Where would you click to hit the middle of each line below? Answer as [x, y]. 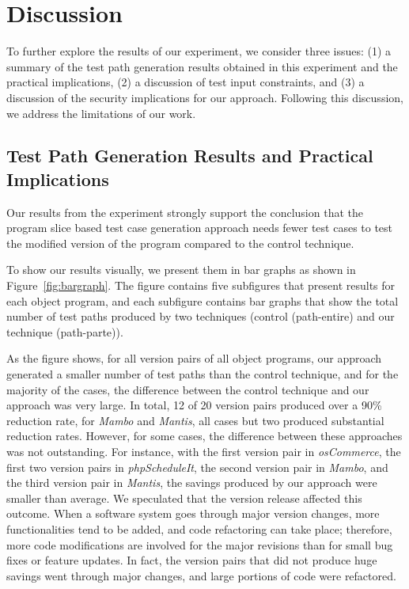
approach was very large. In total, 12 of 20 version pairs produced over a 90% [194, 405]
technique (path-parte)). [65, 331]
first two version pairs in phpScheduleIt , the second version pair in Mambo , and [197, 467]
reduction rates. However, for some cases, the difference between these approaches [204, 436]
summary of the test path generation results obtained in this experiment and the [202, 66]
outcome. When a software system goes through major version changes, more [193, 513]
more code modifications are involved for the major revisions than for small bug [200, 544]
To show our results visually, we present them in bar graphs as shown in [181, 270]
